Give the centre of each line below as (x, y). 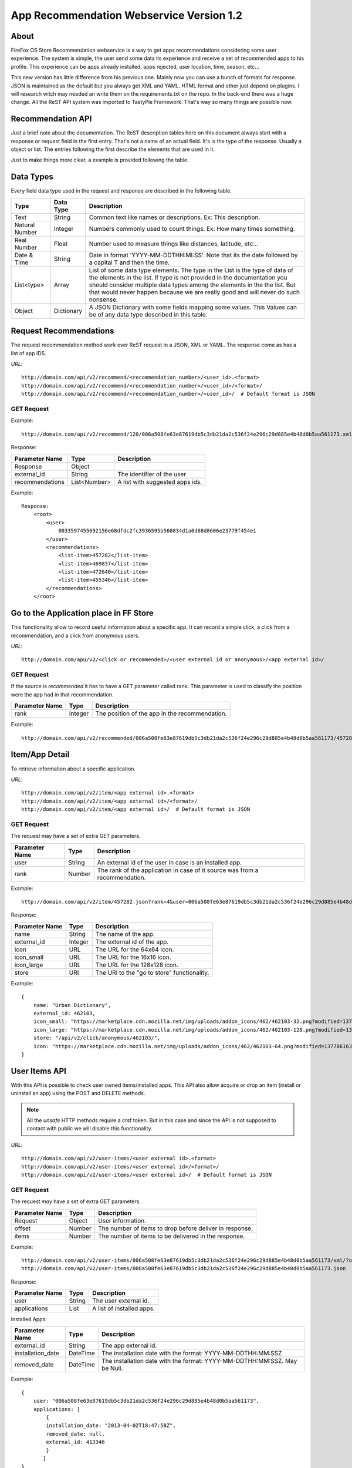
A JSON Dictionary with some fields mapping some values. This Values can (193, 307)
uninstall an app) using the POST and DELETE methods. (78, 1093)
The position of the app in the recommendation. (161, 713)
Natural (25, 225)
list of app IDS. (29, 353)
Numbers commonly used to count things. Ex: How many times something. (192, 228)
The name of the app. (125, 934)
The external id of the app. (132, 941)
